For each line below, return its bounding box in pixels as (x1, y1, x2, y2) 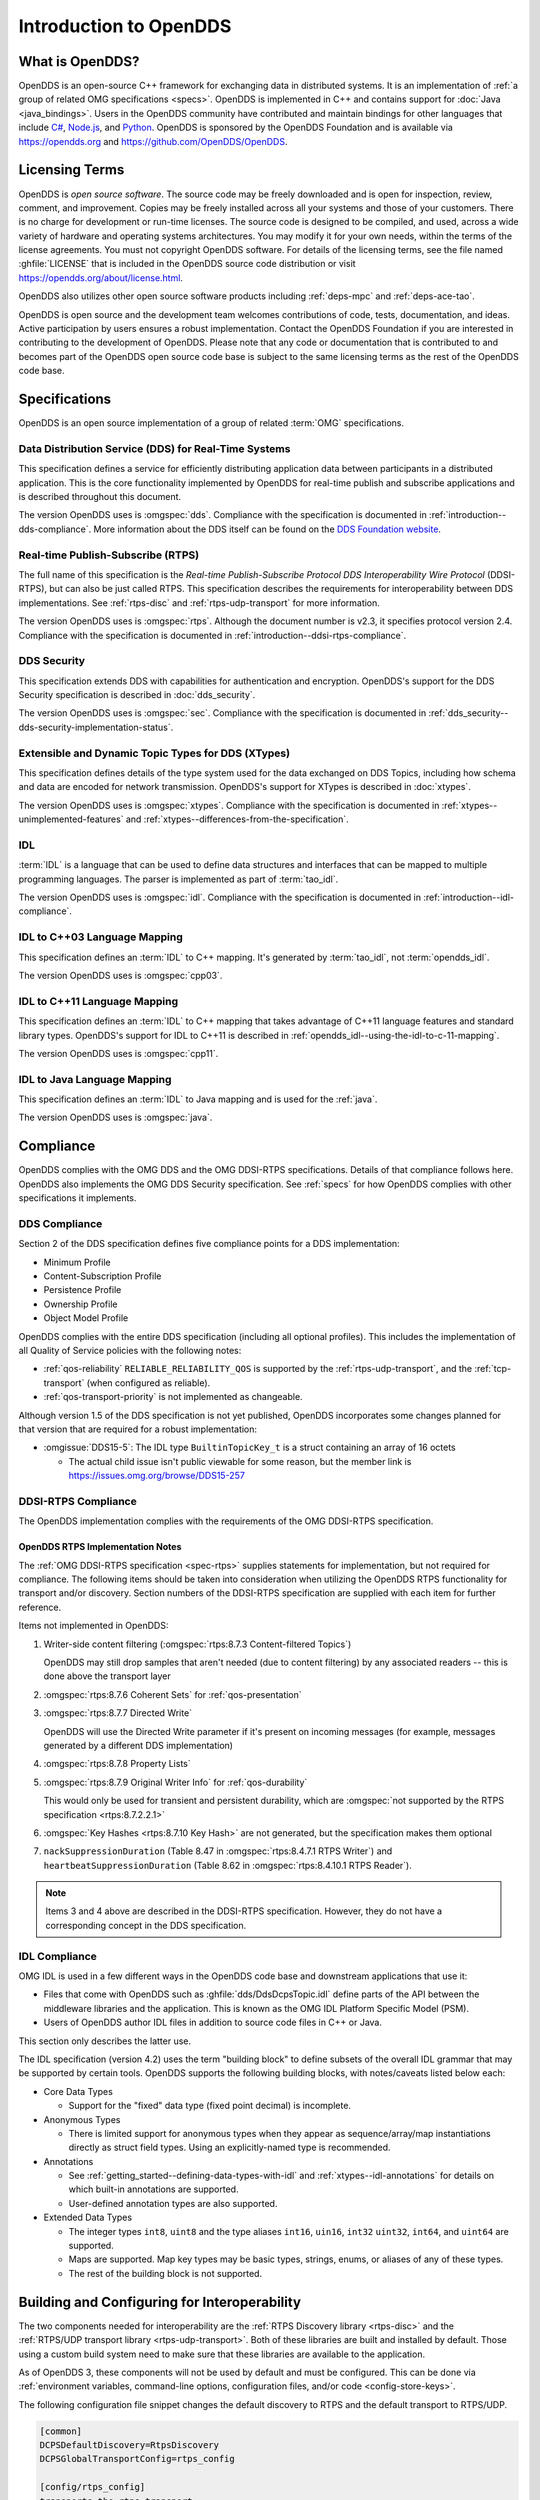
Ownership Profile (43, 1298, 118, 1310)
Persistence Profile (43, 1284, 122, 1296)
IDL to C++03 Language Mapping (18, 930, 184, 944)
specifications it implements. (18, 1192, 137, 1204)
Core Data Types (43, 2085, 114, 2097)
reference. (18, 1601, 62, 1613)
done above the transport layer (43, 1670, 171, 1682)
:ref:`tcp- (474, 1363, 512, 1375)
